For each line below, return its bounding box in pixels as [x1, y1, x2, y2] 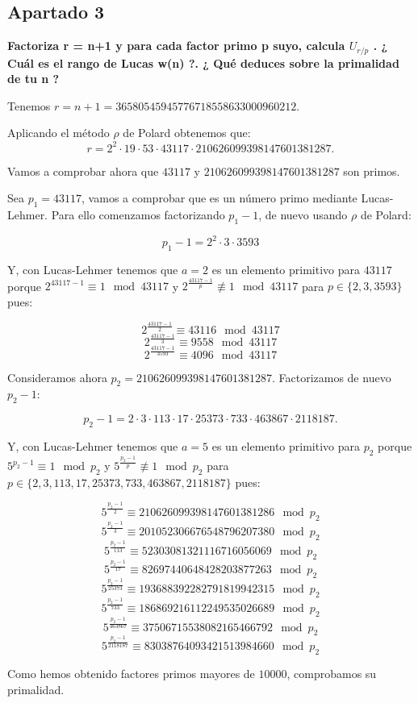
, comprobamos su [286, 665, 377, 682]
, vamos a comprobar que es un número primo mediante [82, 189, 357, 206]
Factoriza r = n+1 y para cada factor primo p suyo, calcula [7, 37, 345, 54]
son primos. [343, 162, 400, 179]
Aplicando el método [7, 124, 110, 141]
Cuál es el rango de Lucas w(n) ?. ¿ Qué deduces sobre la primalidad [7, 54, 399, 71]
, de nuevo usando [258, 206, 348, 223]
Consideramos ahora [7, 368, 107, 385]
